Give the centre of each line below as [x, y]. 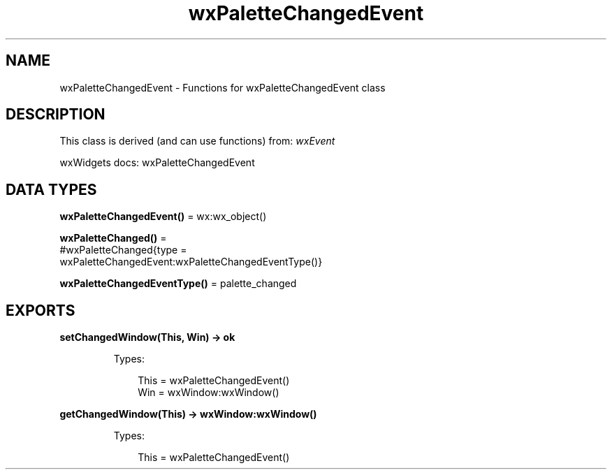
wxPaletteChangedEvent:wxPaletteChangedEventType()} [191, 262]
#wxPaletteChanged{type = [123, 250]
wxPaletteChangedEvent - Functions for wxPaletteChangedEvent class [223, 87]
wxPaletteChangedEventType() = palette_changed [178, 284]
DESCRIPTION [56, 115]
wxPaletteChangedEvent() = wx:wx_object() [163, 217]
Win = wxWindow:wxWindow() [209, 393]
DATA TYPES [51, 189]
